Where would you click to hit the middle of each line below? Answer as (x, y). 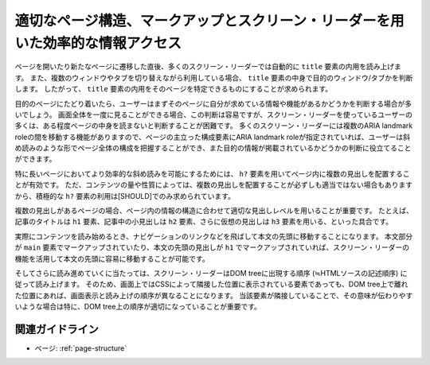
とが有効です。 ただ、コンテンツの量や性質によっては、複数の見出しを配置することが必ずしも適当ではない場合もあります (214, 185)
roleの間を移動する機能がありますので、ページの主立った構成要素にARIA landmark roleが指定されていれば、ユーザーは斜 (212, 137)
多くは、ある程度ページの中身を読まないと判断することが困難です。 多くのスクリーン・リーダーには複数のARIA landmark (214, 126)
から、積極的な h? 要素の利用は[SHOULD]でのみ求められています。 (125, 196)
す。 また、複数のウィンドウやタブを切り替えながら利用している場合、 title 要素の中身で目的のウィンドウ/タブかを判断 (214, 78)
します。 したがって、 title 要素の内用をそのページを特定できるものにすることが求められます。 (174, 89)
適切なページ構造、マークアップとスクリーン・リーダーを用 (210, 21)
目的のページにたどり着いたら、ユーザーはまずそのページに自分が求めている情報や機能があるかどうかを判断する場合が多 (213, 103)
